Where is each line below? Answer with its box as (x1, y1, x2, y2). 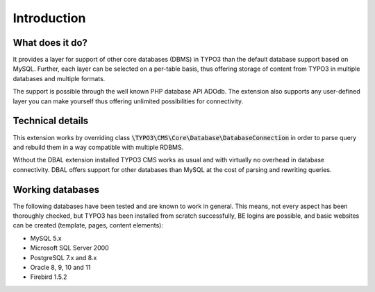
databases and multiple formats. (12, 74, 106, 83)
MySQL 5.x (30, 234, 62, 242)
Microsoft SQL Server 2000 (30, 243, 109, 252)
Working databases (12, 184, 100, 196)
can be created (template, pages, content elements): (12, 221, 163, 230)
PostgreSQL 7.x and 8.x (30, 253, 97, 261)
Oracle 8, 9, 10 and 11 (30, 263, 91, 271)
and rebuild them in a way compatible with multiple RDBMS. (12, 143, 184, 151)
